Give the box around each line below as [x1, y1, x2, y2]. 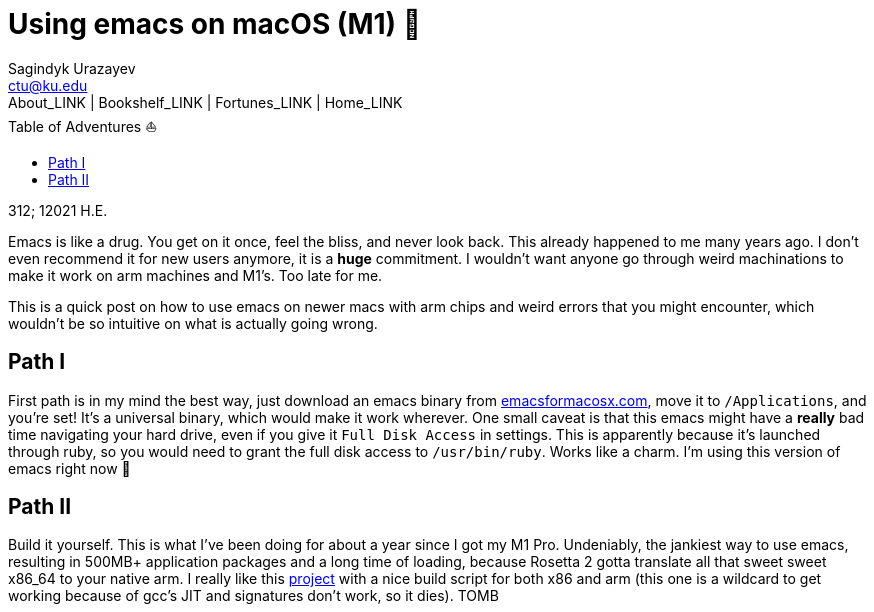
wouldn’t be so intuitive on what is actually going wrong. [8, 314, 378, 332]
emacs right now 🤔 [8, 459, 131, 477]
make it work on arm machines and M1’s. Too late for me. [8, 266, 383, 284]
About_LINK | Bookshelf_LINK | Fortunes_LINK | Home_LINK [8, 93, 403, 111]
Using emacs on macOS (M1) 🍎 [8, 7, 422, 41]
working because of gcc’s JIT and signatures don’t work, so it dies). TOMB [8, 587, 499, 605]
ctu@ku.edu [8, 76, 88, 94]
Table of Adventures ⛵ [8, 117, 158, 135]
